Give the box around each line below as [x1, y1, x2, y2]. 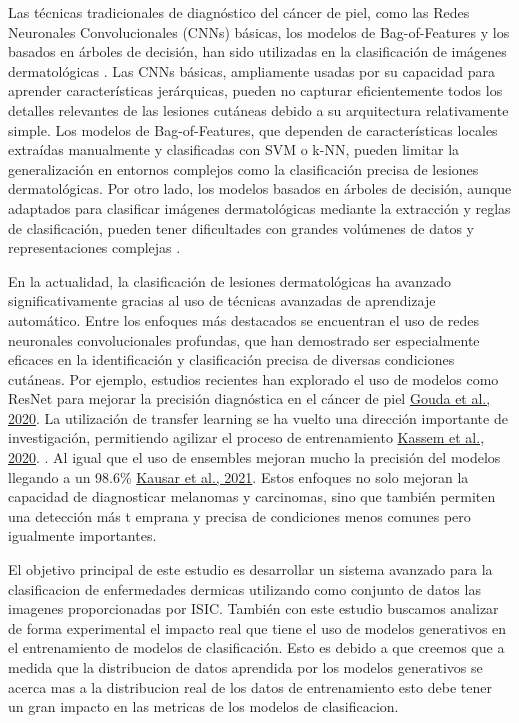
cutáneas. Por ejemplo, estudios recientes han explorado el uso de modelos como [8, 368, 499, 389]
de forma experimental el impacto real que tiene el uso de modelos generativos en [8, 617, 507, 638]
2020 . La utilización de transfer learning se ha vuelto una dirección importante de [8, 407, 508, 428]
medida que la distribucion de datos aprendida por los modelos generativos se [8, 657, 483, 677]
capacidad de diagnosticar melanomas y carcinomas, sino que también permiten [8, 486, 496, 507]
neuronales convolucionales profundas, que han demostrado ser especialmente [8, 329, 480, 350]
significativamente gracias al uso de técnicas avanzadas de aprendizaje [8, 290, 436, 311]
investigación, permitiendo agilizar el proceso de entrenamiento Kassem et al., [8, 427, 485, 448]
